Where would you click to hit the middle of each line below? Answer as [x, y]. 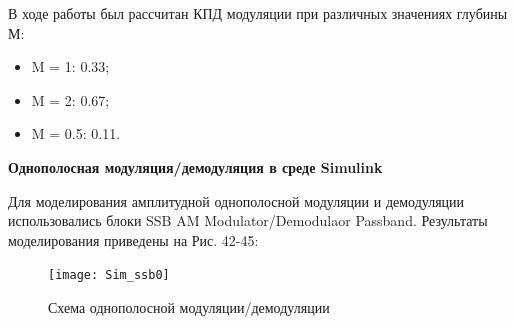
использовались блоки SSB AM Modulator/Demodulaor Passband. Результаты [248, 220]
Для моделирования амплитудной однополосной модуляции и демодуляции [236, 200]
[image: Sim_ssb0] [109, 275]
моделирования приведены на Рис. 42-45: [133, 239]
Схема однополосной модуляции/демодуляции [189, 307]
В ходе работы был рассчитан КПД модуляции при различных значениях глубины [258, 13]
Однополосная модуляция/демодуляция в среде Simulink [195, 166]
